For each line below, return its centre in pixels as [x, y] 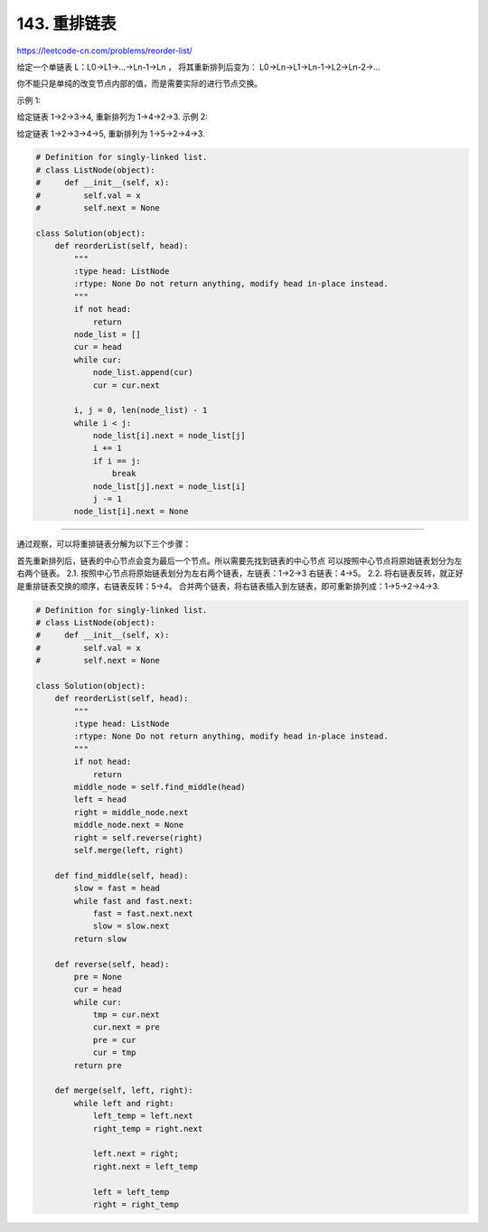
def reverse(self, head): [112, 964]
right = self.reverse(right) [138, 837]
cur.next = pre [126, 1027]
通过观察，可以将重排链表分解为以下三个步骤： [104, 544]
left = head [100, 799]
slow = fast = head [117, 889]
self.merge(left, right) [129, 850]
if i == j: [117, 461]
